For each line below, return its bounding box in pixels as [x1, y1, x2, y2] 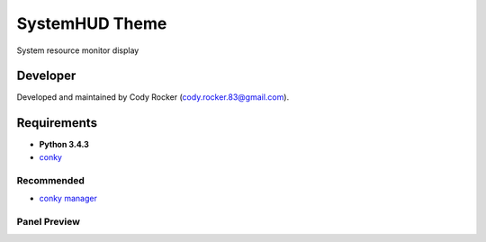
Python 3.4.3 [39, 139, 90, 150]
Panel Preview [16, 215, 81, 228]
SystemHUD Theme [16, 13, 167, 33]
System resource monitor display [16, 45, 139, 56]
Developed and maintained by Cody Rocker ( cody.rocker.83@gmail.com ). [16, 92, 290, 103]
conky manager [39, 193, 98, 203]
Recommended [16, 174, 85, 186]
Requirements [16, 115, 98, 130]
